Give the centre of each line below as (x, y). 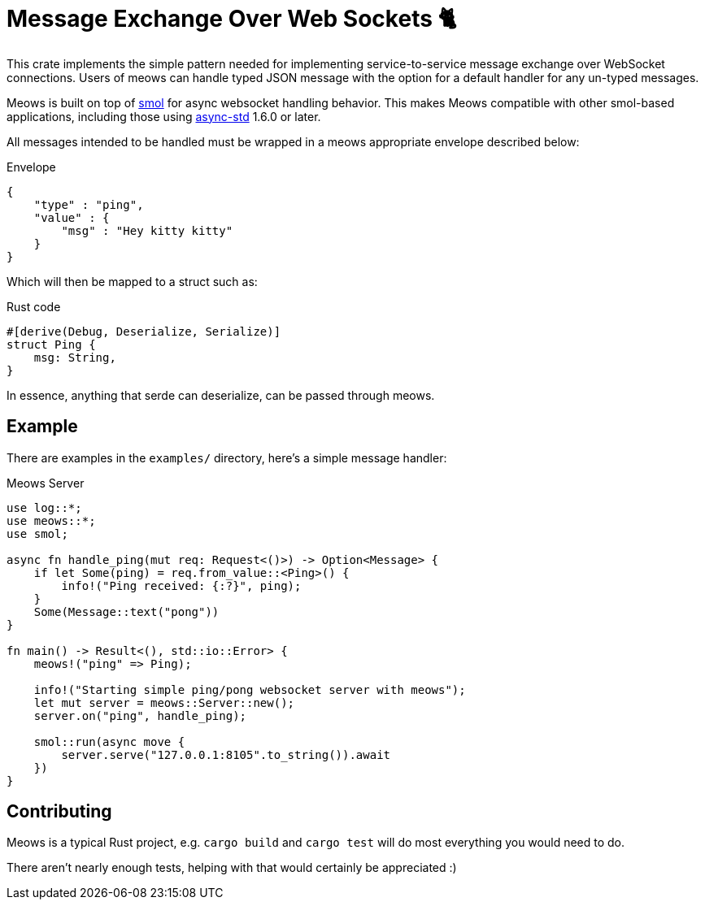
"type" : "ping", (89, 204)
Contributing (59, 812)
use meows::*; (51, 520)
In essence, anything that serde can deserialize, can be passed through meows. (221, 395)
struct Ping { (51, 344)
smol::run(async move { (109, 741)
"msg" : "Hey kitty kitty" (147, 230)
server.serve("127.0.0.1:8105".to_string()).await (226, 754)
